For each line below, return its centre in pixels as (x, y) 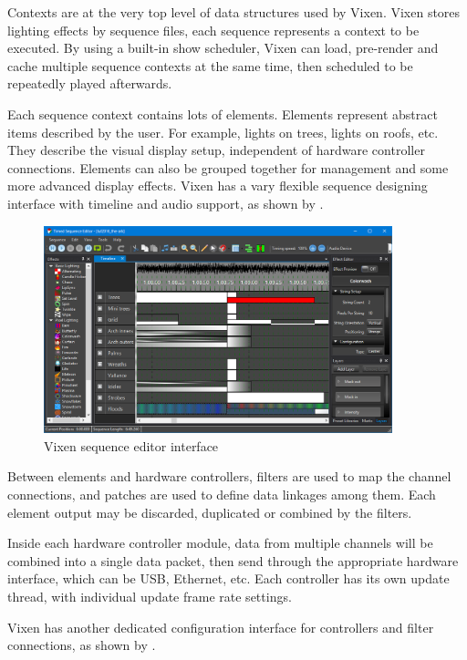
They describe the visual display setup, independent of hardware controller (216, 150)
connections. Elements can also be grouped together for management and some (228, 167)
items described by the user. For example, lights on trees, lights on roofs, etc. (223, 132)
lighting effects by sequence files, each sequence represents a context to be (213, 30)
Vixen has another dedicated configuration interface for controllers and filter (221, 627)
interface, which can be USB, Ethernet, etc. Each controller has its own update (228, 578)
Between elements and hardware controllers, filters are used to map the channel (229, 476)
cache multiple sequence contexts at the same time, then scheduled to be (210, 65)
